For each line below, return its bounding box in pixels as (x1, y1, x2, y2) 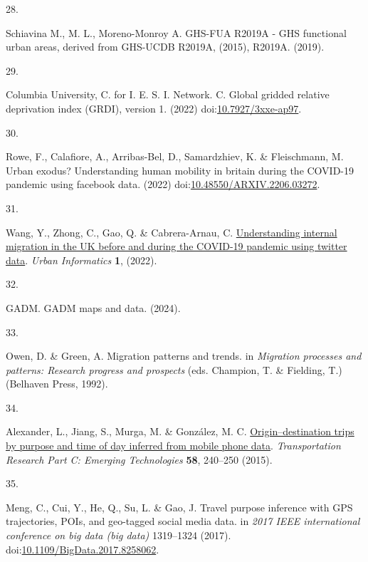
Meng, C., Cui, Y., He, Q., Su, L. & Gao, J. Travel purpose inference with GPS (6, 499, 353, 514)
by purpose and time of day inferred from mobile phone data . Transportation (6, 438, 341, 453)
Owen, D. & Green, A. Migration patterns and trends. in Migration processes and (6, 348, 362, 363)
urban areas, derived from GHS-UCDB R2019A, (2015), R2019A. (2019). (6, 39, 325, 54)
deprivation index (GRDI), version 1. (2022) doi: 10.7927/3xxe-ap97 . (6, 100, 302, 115)
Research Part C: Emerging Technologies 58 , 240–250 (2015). (6, 452, 273, 467)
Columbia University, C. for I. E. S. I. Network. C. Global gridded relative (6, 87, 330, 102)
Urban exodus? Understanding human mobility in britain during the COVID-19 (6, 162, 354, 177)
